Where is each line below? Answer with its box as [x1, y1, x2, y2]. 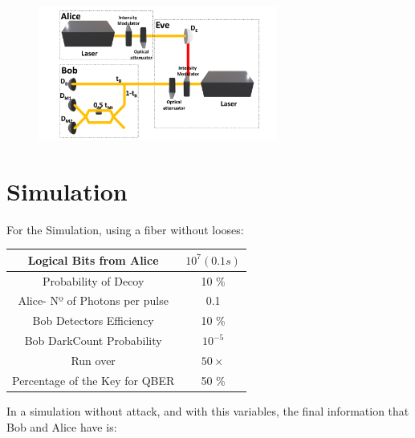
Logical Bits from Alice [27, 251, 159, 268]
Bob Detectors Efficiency [32, 312, 154, 329]
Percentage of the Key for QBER [12, 371, 175, 388]
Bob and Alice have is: [6, 418, 117, 435]
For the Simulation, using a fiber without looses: [6, 221, 244, 237]
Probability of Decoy [42, 272, 144, 289]
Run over [71, 351, 116, 368]
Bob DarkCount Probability [24, 332, 162, 349]
